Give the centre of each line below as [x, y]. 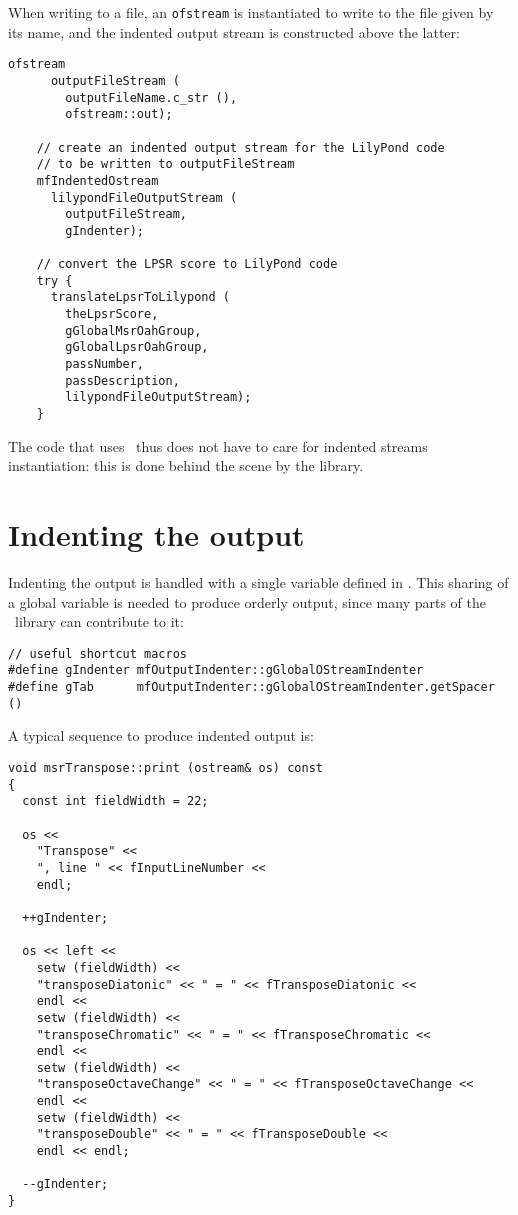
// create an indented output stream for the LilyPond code [240, 147]
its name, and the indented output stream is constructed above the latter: [234, 31]
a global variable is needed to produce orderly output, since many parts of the [247, 601]
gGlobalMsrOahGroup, [133, 330]
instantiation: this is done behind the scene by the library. [186, 465]
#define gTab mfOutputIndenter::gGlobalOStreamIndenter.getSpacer [251, 687]
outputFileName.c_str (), [151, 97]
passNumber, [105, 364]
